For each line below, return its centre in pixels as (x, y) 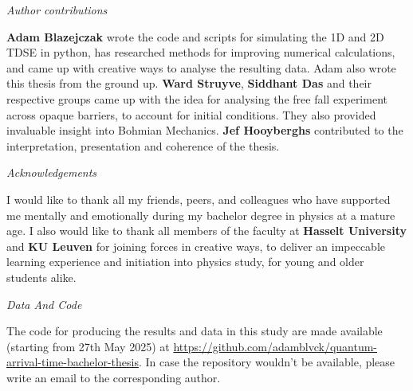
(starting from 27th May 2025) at (88, 346)
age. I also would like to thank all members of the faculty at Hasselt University (206, 231)
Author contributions (57, 10)
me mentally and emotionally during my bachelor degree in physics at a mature (201, 215)
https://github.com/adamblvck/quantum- (275, 346)
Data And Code (44, 304)
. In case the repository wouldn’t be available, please (267, 362)
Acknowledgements (52, 172)
